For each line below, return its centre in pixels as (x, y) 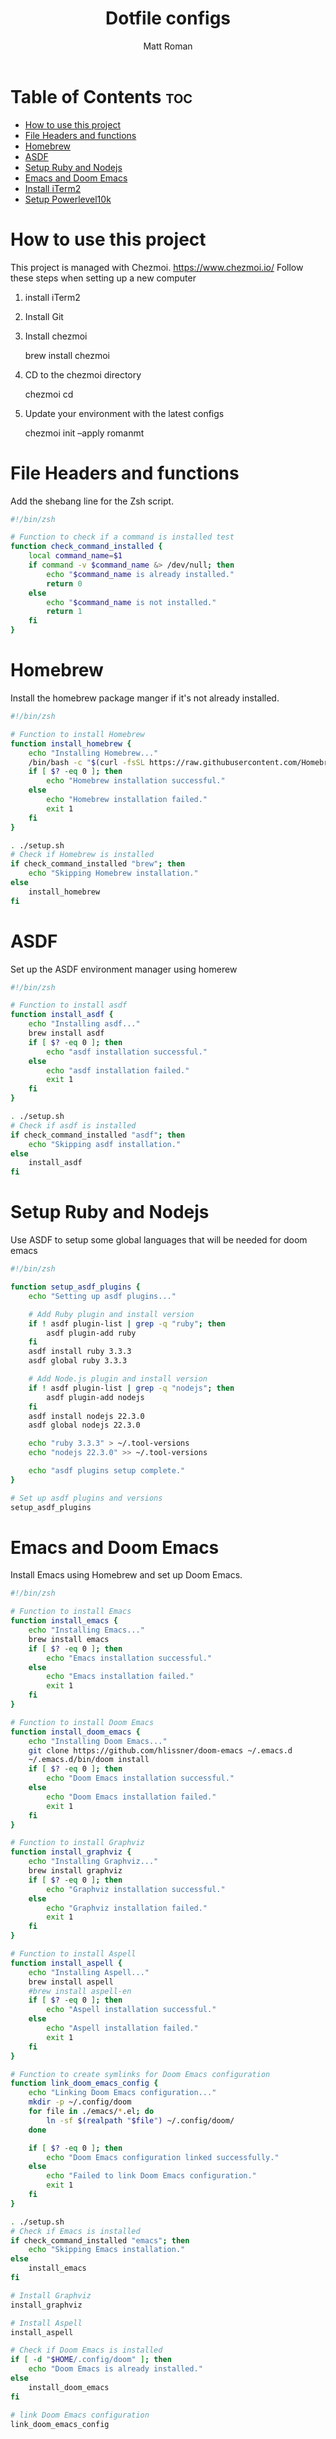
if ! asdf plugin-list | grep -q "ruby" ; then (127, 1323)
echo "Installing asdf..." (84, 1024)
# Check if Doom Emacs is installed (86, 2350)
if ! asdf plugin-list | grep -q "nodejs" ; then (131, 1388)
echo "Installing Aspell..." (89, 1972)
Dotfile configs (168, 18)
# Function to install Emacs (71, 1612)
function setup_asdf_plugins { (75, 1287)
